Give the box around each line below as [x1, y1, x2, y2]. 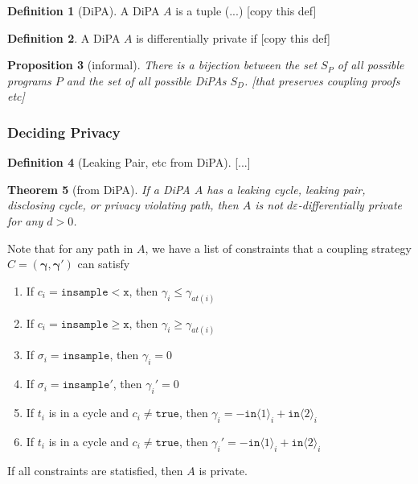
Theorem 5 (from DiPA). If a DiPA [7, 180, 191, 197]
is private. [199, 461, 248, 478]
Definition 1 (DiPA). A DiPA [7, 2, 160, 19]
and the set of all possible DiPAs [66, 72, 227, 89]
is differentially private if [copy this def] [136, 29, 330, 46]
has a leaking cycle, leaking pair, [207, 180, 366, 197]
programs [7, 72, 51, 89]
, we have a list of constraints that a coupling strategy [145, 239, 412, 256]
